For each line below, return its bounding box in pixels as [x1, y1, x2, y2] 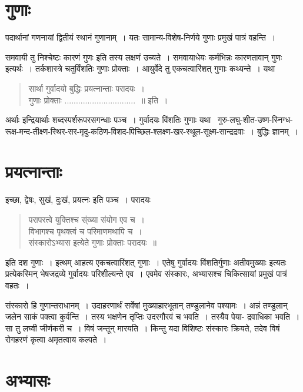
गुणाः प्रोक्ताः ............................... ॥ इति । [28, 93, 168, 106]
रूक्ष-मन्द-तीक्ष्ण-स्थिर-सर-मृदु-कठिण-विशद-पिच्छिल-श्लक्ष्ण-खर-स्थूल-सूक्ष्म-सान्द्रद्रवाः [5, 125, 245, 137]
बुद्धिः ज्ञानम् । [257, 125, 299, 137]
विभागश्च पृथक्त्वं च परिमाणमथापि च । [28, 225, 142, 237]
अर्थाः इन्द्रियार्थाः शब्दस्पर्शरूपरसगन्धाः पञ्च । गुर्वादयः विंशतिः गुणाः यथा [5, 113, 211, 126]
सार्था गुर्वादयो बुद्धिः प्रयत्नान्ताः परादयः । [28, 82, 145, 94]
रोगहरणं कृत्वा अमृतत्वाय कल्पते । [5, 333, 107, 346]
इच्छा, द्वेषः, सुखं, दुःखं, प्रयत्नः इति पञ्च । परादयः [5, 193, 151, 206]
